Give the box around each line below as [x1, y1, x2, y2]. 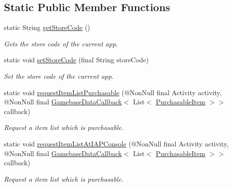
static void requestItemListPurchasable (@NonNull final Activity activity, [4, 87, 222, 97]
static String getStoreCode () [4, 22, 90, 32]
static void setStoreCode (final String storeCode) [4, 55, 149, 65]
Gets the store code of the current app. [4, 38, 118, 48]
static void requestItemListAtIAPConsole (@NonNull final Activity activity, [4, 138, 229, 148]
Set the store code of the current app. [4, 71, 114, 81]
